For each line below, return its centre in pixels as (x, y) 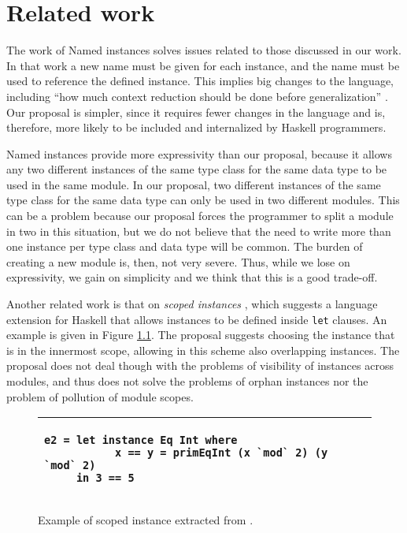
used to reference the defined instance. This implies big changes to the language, (200, 81)
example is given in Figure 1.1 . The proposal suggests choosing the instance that (201, 335)
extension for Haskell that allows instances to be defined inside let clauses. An (197, 319)
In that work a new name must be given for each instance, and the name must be (203, 65)
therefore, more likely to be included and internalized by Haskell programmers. (196, 127)
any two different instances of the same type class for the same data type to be (197, 169)
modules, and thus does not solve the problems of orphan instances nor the (187, 381)
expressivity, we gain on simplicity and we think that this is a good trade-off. (192, 277)
